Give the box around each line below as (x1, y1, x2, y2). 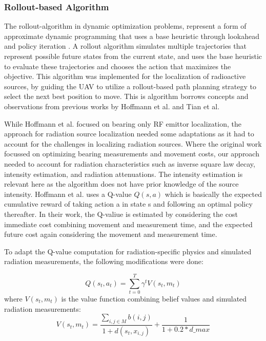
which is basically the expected (165, 188, 262, 199)
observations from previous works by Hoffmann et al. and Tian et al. (4, 101, 220, 111)
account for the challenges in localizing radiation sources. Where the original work (4, 138, 262, 149)
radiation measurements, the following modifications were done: (4, 256, 203, 267)
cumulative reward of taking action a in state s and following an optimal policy (4, 198, 253, 209)
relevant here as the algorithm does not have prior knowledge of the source (4, 178, 239, 189)
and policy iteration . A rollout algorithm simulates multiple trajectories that (4, 41, 247, 51)
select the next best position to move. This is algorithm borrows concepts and (4, 91, 249, 102)
